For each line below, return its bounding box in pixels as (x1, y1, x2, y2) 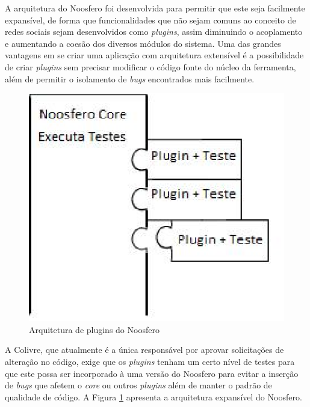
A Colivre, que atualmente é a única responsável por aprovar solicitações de (5, 343, 284, 356)
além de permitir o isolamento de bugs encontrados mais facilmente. (5, 72, 255, 85)
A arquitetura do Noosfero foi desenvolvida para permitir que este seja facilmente (5, 2, 305, 14)
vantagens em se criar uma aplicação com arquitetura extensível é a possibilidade (5, 49, 304, 61)
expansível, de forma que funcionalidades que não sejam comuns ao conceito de (5, 13, 296, 26)
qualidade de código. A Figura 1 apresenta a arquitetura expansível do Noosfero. (5, 390, 302, 403)
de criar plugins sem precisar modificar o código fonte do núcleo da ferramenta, (5, 60, 296, 73)
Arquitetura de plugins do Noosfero (29, 323, 160, 335)
